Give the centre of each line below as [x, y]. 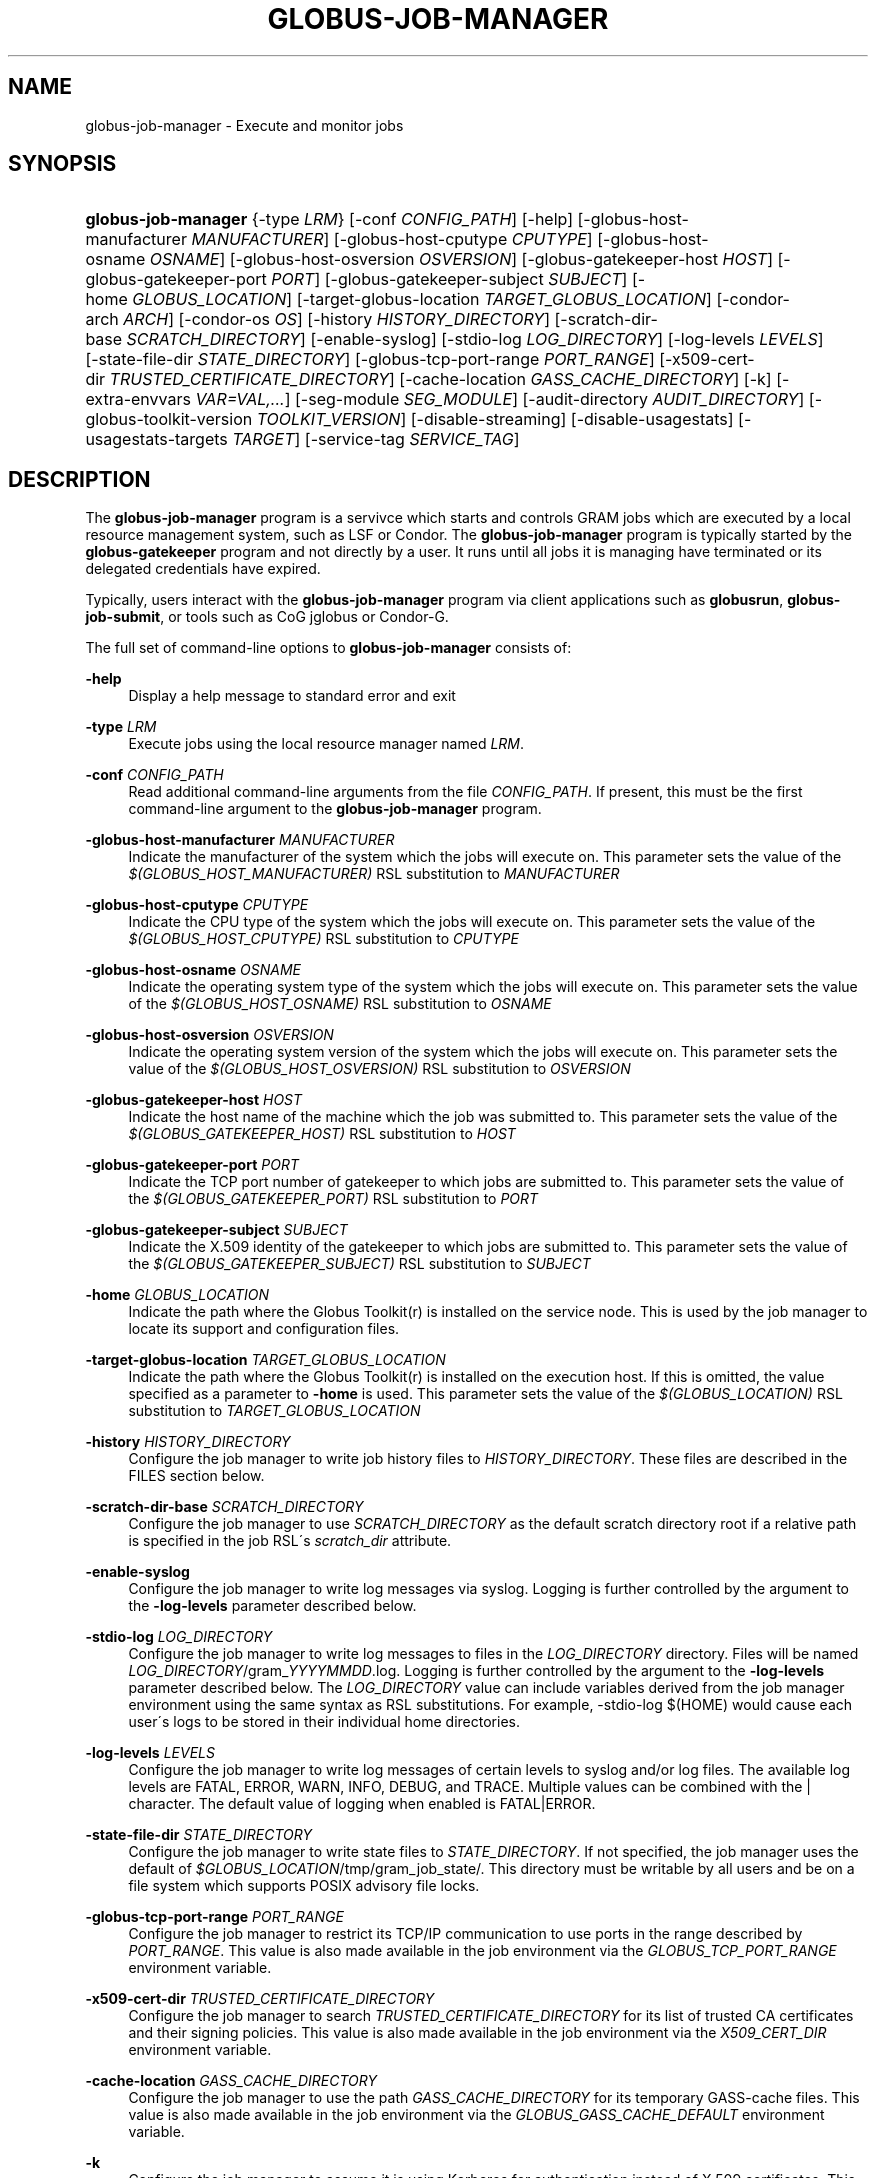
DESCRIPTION [79, 479]
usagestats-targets [156, 439]
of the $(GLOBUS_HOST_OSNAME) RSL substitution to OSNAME [340, 1004]
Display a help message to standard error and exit [292, 696]
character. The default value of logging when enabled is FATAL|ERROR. [362, 1804]
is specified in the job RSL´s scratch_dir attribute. [290, 1541]
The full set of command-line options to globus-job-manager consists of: [328, 648]
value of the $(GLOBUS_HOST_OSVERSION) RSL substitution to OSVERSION [379, 1069]
